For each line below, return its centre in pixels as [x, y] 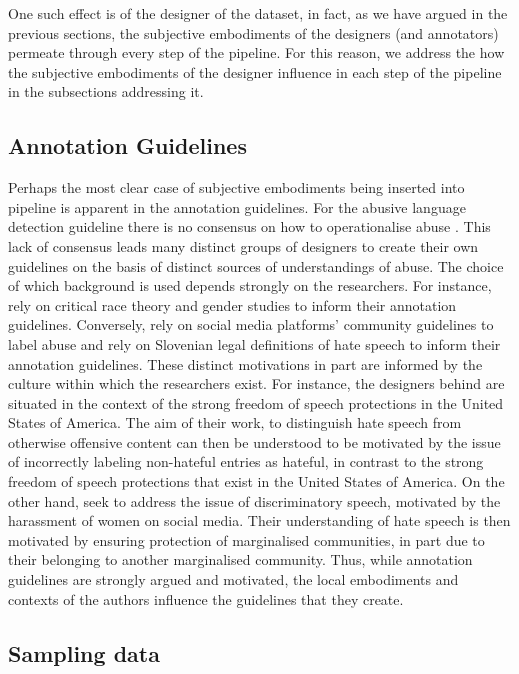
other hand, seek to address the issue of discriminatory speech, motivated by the [254, 500]
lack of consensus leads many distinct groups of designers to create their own [243, 245]
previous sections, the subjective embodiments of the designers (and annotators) [253, 32]
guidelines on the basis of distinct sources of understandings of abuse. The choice [256, 265]
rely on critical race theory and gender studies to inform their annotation [232, 304]
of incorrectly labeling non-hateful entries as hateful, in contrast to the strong [246, 461]
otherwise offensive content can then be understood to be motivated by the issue [254, 441]
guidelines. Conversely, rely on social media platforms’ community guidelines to [251, 324]
